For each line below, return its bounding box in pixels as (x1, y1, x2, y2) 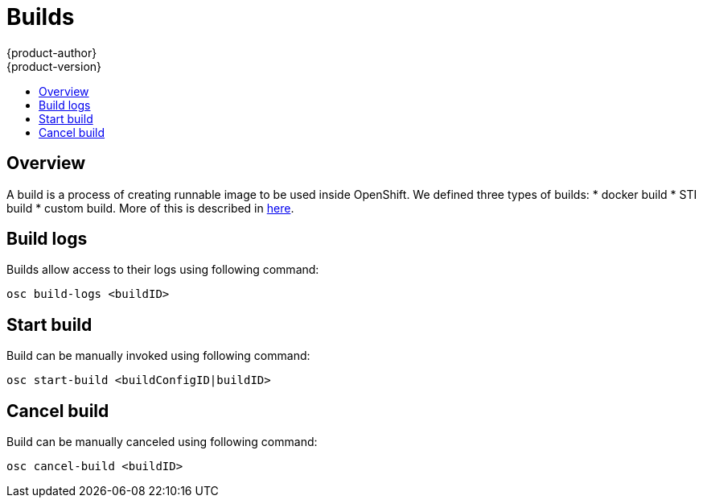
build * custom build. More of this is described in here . (6, 200, 294, 215)
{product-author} (6, 45, 97, 60)
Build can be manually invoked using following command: (6, 349, 310, 363)
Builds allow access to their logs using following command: (6, 262, 319, 277)
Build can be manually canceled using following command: (6, 435, 318, 449)
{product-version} (6, 59, 102, 73)
